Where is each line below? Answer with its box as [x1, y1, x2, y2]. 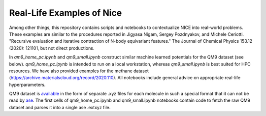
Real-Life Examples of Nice [9, 7, 122, 18]
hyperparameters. [9, 82, 46, 87]
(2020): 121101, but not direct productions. [9, 45, 95, 51]
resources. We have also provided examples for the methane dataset [9, 68, 149, 74]
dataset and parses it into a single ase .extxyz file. [9, 104, 111, 110]
